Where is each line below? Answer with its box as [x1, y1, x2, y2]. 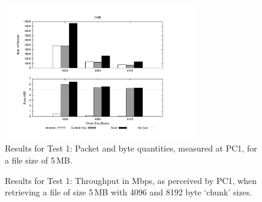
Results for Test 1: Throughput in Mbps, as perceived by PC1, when [5, 174, 257, 186]
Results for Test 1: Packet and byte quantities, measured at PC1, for [5, 142, 257, 155]
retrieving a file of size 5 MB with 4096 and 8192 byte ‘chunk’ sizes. [5, 186, 252, 198]
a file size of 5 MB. [5, 153, 73, 166]
